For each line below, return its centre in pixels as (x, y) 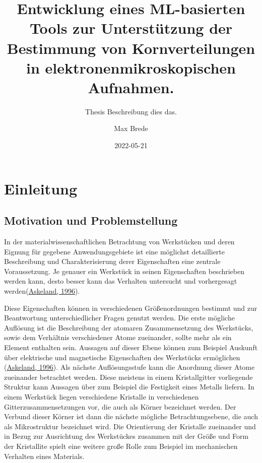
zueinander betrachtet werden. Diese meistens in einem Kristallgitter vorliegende (128, 377)
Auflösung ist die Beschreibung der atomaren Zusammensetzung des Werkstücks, (129, 327)
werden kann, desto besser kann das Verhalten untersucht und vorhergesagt (121, 281)
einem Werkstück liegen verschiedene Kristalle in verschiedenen (102, 396)
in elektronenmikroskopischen (131, 67)
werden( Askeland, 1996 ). (42, 291)
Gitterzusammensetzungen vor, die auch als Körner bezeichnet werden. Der (120, 406)
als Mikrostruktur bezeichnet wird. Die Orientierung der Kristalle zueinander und (130, 426)
